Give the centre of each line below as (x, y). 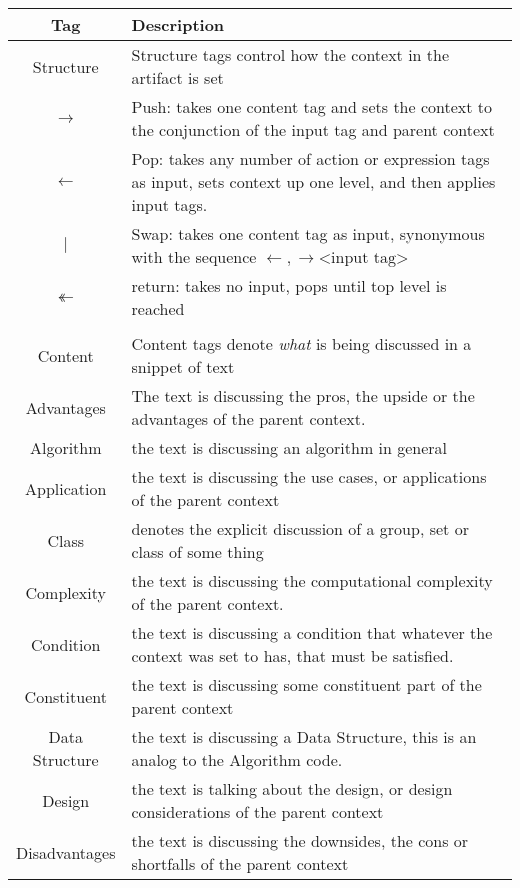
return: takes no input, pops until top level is (289, 285)
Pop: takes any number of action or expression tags (310, 158)
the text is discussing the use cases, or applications (309, 476)
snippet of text (183, 366)
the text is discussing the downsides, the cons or (300, 840)
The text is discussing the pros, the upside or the (303, 395)
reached (158, 308)
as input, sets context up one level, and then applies (313, 181)
